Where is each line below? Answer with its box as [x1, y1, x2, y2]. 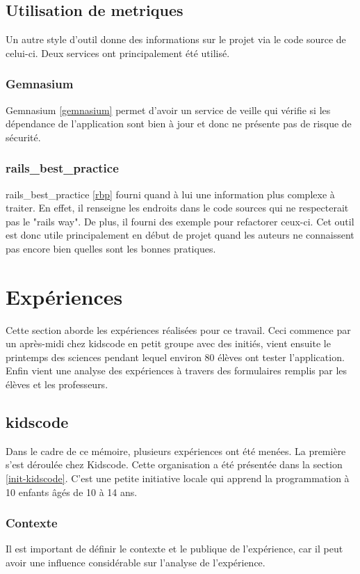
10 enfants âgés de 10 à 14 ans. [6, 484, 138, 499]
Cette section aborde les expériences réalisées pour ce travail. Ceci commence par [6, 322, 351, 337]
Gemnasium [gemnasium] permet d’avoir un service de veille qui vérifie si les [6, 102, 331, 117]
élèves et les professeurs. [6, 377, 108, 392]
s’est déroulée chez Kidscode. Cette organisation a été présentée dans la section [6, 457, 343, 472]
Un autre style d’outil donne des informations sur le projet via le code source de [6, 32, 346, 47]
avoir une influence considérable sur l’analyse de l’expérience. [6, 555, 265, 570]
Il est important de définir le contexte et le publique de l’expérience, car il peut [6, 541, 343, 556]
